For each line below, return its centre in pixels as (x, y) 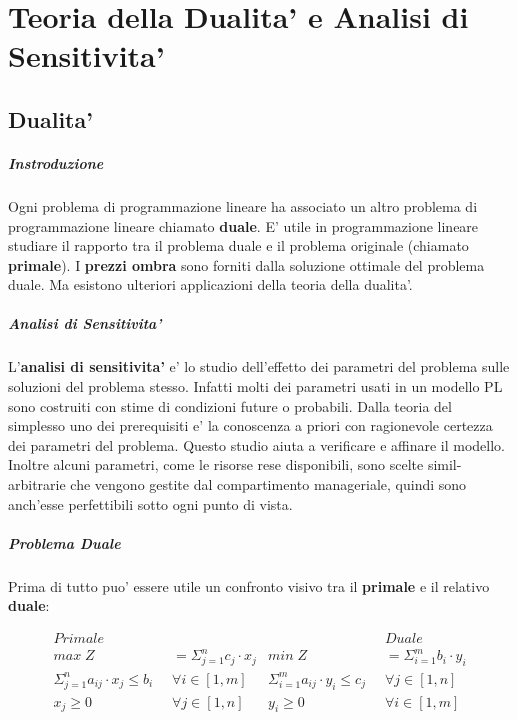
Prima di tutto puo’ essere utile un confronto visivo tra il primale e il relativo (249, 585)
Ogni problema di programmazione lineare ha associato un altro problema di (243, 205)
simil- (444, 464)
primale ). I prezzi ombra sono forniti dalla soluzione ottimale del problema (246, 264)
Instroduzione (56, 162)
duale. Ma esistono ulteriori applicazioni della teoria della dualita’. (210, 284)
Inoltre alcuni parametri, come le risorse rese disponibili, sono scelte (216, 464)
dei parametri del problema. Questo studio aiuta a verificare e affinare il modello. (256, 444)
